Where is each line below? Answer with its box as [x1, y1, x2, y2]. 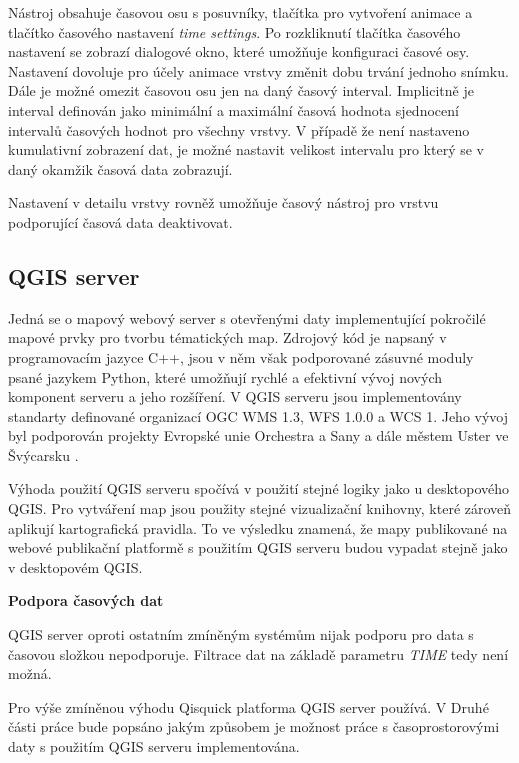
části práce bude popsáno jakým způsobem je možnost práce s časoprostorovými [8, 716, 500, 737]
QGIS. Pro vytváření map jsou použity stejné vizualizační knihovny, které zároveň [8, 498, 512, 519]
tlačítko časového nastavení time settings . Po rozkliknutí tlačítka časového [8, 21, 461, 42]
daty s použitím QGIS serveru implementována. [8, 736, 300, 757]
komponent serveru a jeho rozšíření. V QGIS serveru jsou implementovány [8, 386, 462, 407]
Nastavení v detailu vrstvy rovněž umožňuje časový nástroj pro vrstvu [8, 192, 439, 213]
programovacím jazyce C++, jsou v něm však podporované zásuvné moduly [8, 346, 474, 367]
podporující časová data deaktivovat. [8, 211, 233, 232]
